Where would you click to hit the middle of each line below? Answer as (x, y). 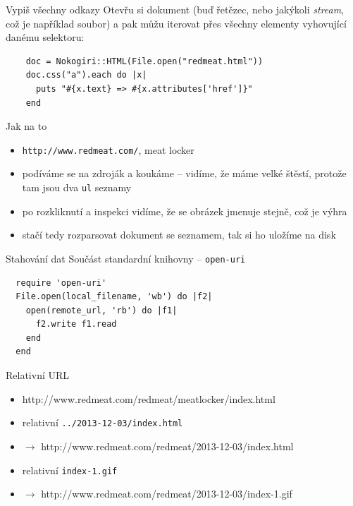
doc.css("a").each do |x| (86, 75)
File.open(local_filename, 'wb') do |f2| (114, 297)
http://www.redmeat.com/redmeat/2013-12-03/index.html (167, 446)
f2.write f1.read (76, 324)
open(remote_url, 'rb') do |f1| (101, 310)
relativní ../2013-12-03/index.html (103, 422)
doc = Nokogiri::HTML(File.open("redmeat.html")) (144, 61)
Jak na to (26, 126)
